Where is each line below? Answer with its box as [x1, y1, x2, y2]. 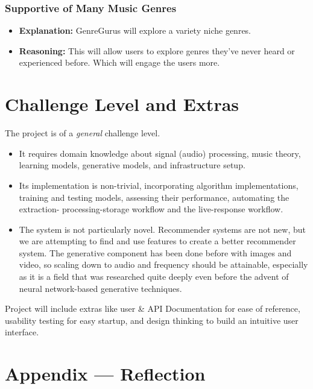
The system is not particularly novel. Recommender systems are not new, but [19, 223, 306, 235]
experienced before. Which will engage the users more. [19, 56, 220, 69]
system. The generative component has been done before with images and [19, 246, 292, 259]
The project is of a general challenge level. [5, 127, 160, 139]
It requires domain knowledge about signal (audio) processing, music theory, [19, 147, 301, 159]
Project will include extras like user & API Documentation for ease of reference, [5, 302, 300, 315]
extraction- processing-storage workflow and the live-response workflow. [19, 203, 283, 215]
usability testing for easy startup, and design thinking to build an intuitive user [5, 314, 299, 326]
